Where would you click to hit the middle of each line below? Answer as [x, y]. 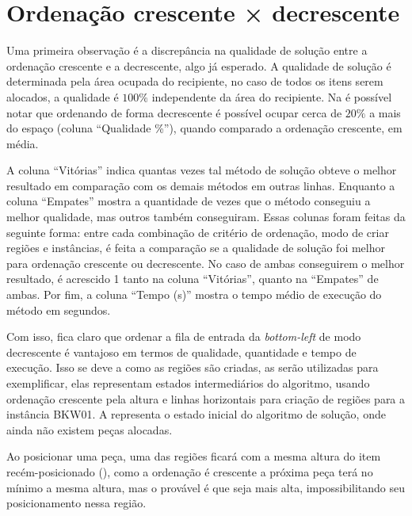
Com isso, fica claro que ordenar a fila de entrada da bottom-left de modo [184, 336]
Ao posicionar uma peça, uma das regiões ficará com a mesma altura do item [194, 456]
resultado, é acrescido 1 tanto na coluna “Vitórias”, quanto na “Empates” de [193, 279]
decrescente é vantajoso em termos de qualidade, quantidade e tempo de [181, 352]
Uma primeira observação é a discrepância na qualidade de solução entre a [187, 50]
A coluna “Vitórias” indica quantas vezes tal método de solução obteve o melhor [202, 170]
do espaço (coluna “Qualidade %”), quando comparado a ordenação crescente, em [204, 128]
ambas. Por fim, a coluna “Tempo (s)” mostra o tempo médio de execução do [194, 294]
